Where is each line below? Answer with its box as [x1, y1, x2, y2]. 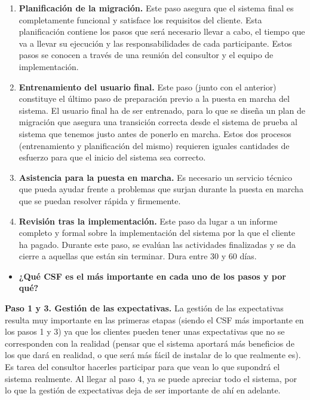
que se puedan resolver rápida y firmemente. [19, 194, 181, 207]
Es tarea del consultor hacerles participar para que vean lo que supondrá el [5, 360, 280, 373]
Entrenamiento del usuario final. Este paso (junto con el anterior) [19, 80, 277, 93]
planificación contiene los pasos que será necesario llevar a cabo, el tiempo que [19, 25, 305, 38]
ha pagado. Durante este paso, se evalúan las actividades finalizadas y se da [19, 238, 296, 250]
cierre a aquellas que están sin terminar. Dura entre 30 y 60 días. [19, 250, 257, 262]
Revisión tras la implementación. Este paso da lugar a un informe [19, 214, 278, 227]
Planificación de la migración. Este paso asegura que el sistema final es [19, 2, 294, 14]
